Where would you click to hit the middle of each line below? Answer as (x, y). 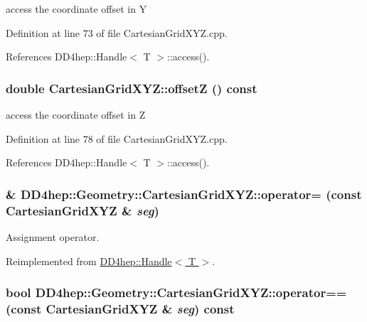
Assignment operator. (53, 236)
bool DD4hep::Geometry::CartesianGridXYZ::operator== (176, 293)
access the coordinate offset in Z (76, 114)
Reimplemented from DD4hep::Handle (89, 261)
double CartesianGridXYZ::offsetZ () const (132, 88)
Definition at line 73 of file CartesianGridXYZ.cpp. (117, 32)
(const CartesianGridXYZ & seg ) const (120, 308)
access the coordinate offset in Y (76, 9)
